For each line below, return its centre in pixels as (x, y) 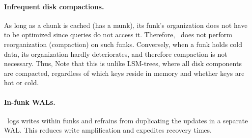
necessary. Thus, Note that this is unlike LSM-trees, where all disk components (123, 63)
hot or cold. (21, 82)
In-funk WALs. (30, 102)
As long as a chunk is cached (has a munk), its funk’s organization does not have (126, 25)
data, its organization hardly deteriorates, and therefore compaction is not (116, 54)
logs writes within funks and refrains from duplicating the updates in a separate (127, 120)
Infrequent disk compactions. (54, 6)
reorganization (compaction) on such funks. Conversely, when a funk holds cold (123, 44)
